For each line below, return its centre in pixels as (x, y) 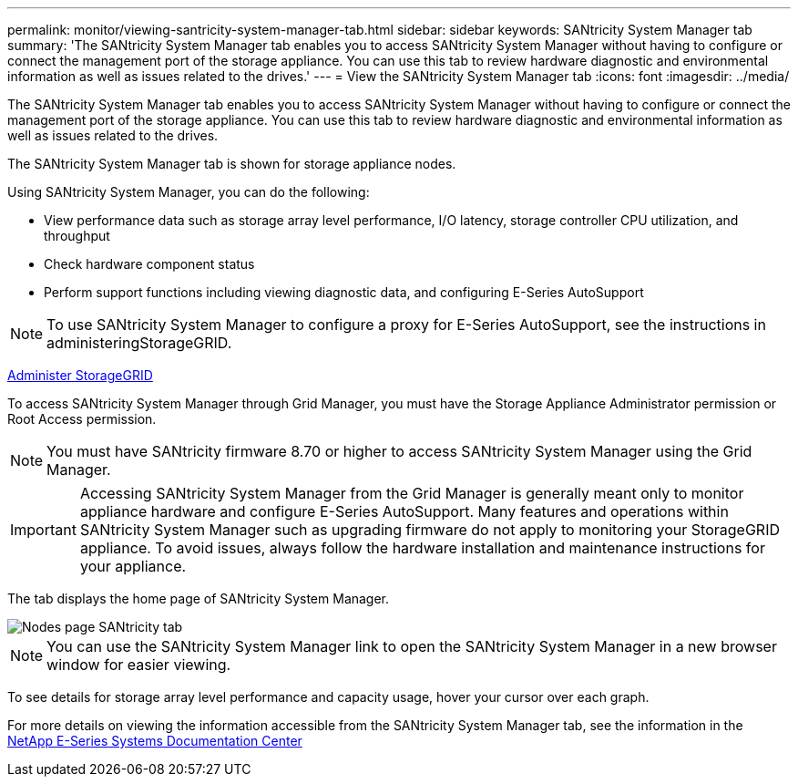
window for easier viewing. (139, 665)
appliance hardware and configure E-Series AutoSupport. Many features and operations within (404, 511)
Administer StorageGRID (80, 375)
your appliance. (133, 566)
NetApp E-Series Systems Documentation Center (155, 741)
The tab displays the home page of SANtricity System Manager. (199, 598)
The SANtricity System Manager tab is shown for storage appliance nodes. (232, 164)
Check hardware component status (149, 264)
